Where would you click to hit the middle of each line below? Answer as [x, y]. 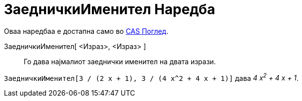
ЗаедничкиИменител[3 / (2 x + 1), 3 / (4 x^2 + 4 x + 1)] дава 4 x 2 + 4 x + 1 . [151, 77]
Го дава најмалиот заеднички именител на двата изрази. [120, 61]
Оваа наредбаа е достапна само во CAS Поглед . [86, 31]
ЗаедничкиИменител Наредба [110, 9]
